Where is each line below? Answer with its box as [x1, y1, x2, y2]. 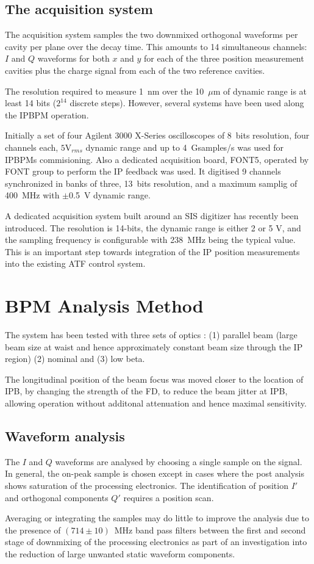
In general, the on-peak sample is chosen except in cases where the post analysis [5, 467, 305, 480]
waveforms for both [37, 52, 110, 65]
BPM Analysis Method [5, 293, 204, 318]
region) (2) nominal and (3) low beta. [5, 352, 145, 365]
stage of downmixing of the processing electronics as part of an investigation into [5, 535, 307, 548]
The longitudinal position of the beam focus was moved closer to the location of [5, 372, 304, 385]
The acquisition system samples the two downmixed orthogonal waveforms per [5, 28, 298, 41]
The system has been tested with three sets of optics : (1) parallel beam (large [5, 328, 298, 341]
